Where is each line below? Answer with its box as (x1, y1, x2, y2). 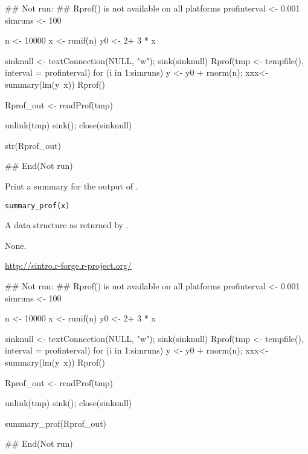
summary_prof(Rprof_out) (5, 416, 107, 429)
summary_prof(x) (5, 201, 70, 210)
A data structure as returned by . (5, 219, 129, 231)
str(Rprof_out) (5, 139, 61, 151)
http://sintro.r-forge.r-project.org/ (5, 259, 132, 272)
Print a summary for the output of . (5, 179, 138, 192)
